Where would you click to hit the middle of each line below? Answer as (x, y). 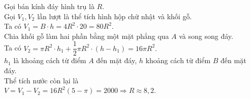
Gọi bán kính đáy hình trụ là (49, 6)
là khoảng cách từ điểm (50, 60)
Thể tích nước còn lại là (41, 80)
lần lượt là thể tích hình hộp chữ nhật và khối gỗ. (115, 16)
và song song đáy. (206, 36)
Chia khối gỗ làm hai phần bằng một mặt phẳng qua (87, 36)
